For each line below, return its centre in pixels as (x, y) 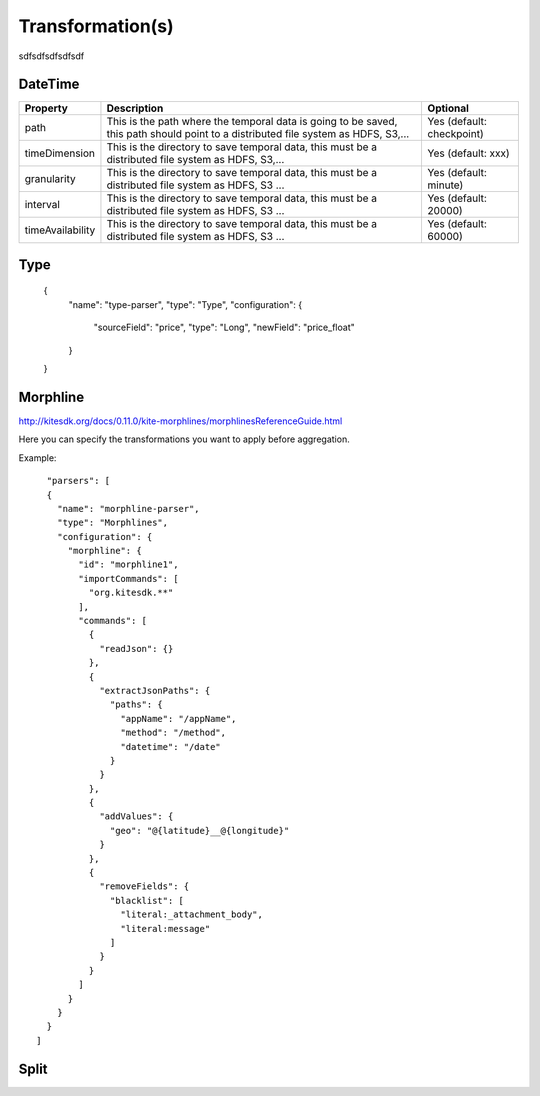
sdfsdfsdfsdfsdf (51, 56)
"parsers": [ (78, 481)
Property (46, 108)
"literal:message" (165, 928)
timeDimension (59, 153)
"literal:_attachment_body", (192, 914)
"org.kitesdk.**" (131, 593)
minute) (445, 185)
